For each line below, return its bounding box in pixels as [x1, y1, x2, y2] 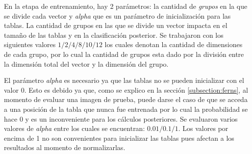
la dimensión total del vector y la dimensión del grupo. [4, 58, 169, 69]
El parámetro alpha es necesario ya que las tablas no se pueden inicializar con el [4, 75, 244, 85]
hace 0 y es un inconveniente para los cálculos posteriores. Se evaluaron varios [4, 113, 238, 124]
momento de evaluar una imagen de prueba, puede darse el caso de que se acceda [4, 94, 248, 104]
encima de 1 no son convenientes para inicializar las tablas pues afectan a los [4, 132, 234, 143]
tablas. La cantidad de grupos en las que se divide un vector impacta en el [4, 20, 227, 30]
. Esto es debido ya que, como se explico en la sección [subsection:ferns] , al [24, 84, 248, 95]
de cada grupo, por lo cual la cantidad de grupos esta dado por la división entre [4, 49, 244, 59]
